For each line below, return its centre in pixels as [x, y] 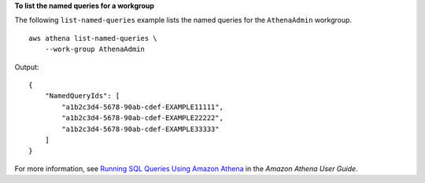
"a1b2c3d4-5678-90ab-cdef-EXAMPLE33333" [140, 129]
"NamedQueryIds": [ [82, 96]
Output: [27, 67]
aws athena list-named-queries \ [93, 38]
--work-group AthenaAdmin [95, 49]
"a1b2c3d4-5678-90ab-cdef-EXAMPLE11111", [143, 107]
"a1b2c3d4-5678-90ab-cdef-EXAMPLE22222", [143, 118]
